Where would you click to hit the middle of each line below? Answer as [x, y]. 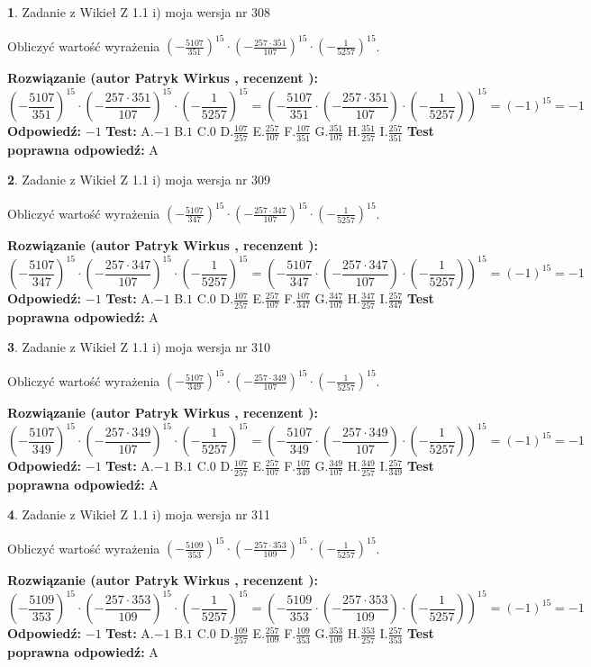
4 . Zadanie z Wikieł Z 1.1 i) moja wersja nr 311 [139, 514]
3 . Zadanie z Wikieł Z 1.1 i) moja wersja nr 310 [139, 347]
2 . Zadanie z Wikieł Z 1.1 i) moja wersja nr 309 [139, 180]
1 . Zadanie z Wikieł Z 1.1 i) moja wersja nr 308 [139, 12]
